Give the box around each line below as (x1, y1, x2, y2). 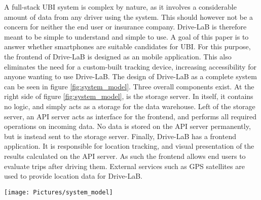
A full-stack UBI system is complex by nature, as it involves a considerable (4, 2, 237, 12)
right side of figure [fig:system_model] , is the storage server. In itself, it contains (4, 91, 253, 102)
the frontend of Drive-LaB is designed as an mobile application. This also (4, 51, 232, 61)
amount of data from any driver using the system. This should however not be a (4, 11, 253, 22)
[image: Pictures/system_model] (4, 188, 113, 196)
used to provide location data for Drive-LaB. (4, 171, 143, 181)
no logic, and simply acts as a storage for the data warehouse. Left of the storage (4, 101, 255, 111)
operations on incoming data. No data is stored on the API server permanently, (4, 121, 251, 131)
